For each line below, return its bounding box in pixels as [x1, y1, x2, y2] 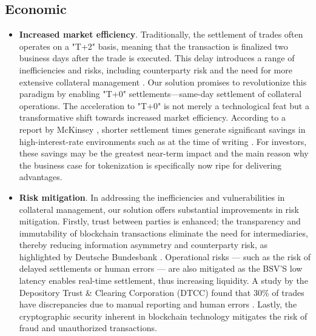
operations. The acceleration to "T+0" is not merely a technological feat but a [19, 99, 309, 112]
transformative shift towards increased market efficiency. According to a [19, 111, 286, 124]
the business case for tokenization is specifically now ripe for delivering [19, 158, 282, 171]
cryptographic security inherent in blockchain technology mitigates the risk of [19, 309, 308, 322]
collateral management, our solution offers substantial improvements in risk [19, 203, 299, 215]
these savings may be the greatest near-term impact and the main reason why [19, 147, 309, 160]
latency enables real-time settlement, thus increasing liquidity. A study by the [19, 274, 308, 287]
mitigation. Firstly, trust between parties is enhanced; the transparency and [19, 215, 301, 227]
